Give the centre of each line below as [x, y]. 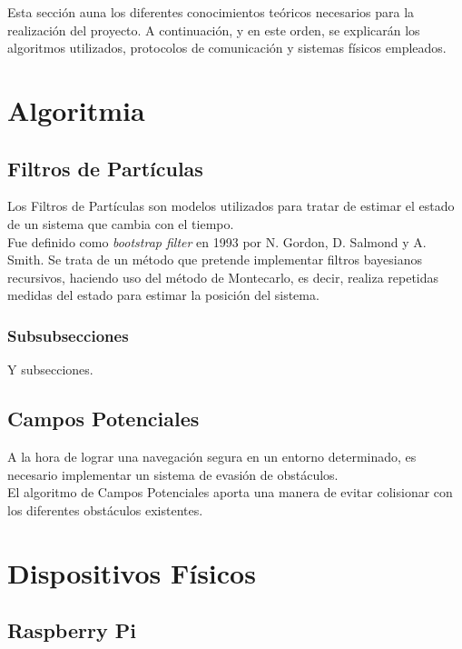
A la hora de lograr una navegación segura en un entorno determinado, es [212, 456]
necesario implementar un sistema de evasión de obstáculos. [173, 474]
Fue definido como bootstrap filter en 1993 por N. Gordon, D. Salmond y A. [217, 241]
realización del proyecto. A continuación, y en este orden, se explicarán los [214, 30]
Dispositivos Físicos [132, 572]
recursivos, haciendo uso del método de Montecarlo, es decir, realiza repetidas [223, 277]
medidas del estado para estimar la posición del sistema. [163, 295]
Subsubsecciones [68, 335]
